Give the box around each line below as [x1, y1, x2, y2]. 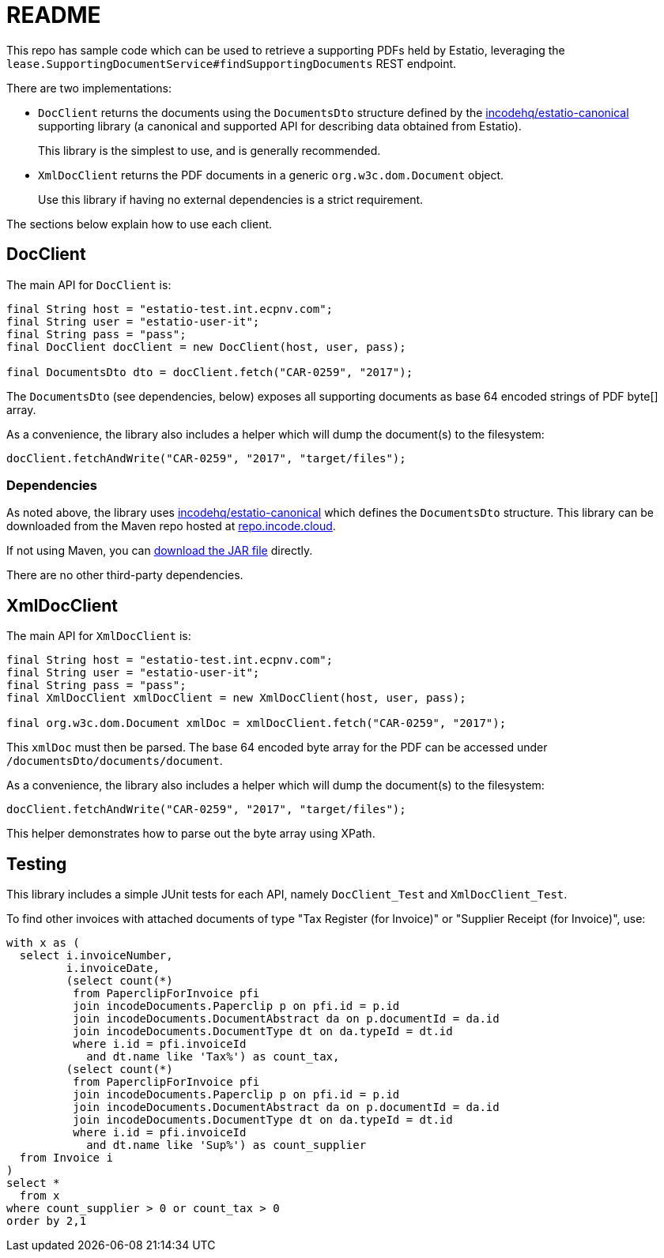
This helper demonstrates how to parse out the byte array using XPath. [6, 827, 375, 841]
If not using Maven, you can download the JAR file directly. [6, 544, 313, 558]
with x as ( [6, 936, 80, 950]
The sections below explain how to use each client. [6, 217, 273, 231]
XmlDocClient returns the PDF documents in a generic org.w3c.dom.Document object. [38, 168, 504, 182]
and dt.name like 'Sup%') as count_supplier [86, 1139, 367, 1152]
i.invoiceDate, [66, 962, 160, 975]
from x [19, 1189, 60, 1203]
